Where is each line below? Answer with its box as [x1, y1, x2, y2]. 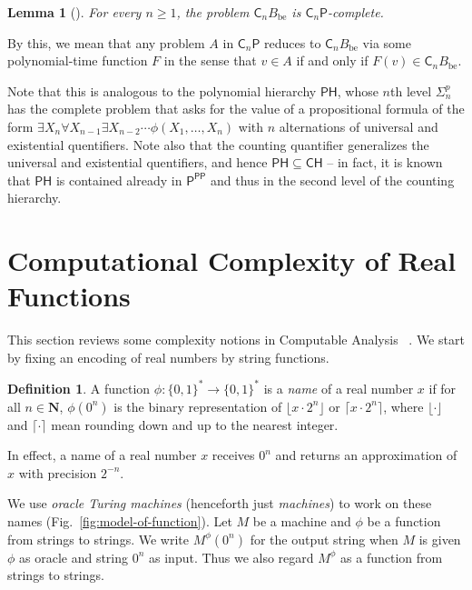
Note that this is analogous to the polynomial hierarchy [7, 81, 317, 100]
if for [428, 378, 457, 397]
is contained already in [55, 170, 182, 189]
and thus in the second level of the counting [211, 170, 455, 189]
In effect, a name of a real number [7, 445, 197, 465]
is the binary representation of [113, 396, 282, 415]
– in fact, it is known [327, 153, 443, 172]
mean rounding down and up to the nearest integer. [51, 415, 339, 434]
